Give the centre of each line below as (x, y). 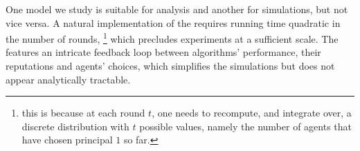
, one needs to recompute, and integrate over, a (252, 113)
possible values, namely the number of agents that (246, 126)
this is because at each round (83, 113)
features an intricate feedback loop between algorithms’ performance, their (163, 52)
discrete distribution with (75, 126)
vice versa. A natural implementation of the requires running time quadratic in (173, 22)
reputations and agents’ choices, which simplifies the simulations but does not (170, 66)
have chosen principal (67, 140)
